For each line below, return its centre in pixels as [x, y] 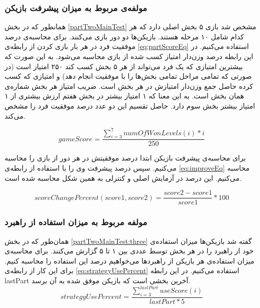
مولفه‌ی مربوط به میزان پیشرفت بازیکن [76, 7]
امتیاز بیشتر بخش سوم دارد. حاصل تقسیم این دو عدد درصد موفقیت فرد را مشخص [130, 105]
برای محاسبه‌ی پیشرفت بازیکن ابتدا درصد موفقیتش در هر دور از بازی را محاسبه [125, 158]
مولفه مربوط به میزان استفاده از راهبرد [76, 222]
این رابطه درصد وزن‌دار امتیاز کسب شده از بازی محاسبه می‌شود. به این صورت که [129, 56]
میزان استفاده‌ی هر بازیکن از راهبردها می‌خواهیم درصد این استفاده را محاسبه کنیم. [129, 260]
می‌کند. [15, 115]
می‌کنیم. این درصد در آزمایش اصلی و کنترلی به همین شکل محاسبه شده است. [123, 177]
